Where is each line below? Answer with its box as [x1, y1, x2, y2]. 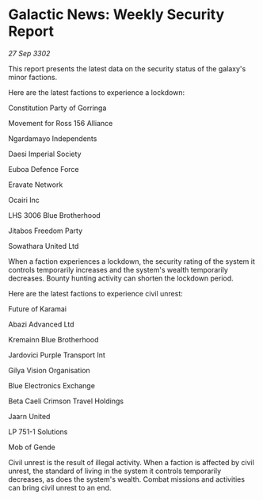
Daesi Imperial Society [8, 149, 82, 158]
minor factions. [8, 72, 58, 82]
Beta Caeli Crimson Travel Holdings [8, 396, 124, 406]
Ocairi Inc [8, 195, 40, 204]
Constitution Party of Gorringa [8, 103, 107, 113]
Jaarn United [8, 411, 51, 421]
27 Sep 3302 [8, 48, 51, 58]
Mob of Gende [8, 442, 55, 452]
